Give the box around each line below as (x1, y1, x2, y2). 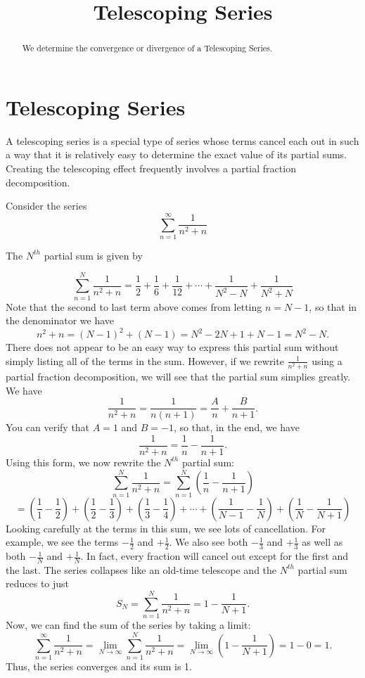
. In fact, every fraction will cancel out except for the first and (80, 549, 349, 563)
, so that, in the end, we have (173, 420, 300, 435)
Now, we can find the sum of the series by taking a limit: (6, 618, 251, 632)
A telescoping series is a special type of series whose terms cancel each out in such (6, 133, 359, 148)
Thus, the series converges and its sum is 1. (6, 658, 193, 673)
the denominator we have (6, 313, 115, 328)
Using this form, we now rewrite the (6, 454, 161, 469)
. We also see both (169, 535, 248, 549)
